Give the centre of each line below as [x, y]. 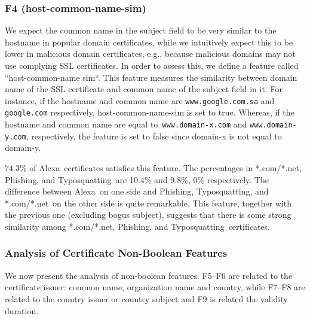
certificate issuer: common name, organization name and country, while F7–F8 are [155, 287]
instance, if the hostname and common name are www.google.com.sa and [140, 100]
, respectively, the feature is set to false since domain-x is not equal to [154, 136]
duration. [22, 310]
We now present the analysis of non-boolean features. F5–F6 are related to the [149, 275]
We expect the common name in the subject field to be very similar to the [141, 30]
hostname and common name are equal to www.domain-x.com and [126, 124]
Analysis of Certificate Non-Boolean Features [116, 253]
